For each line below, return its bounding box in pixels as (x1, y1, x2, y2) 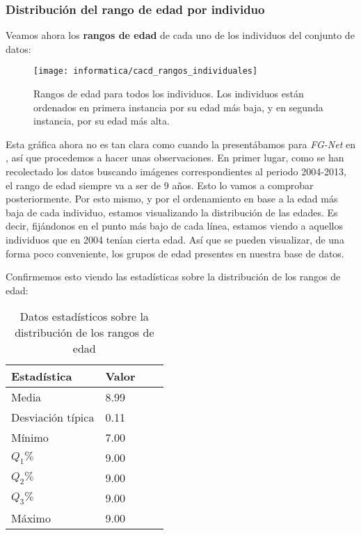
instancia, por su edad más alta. (33, 113, 170, 128)
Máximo (11, 510, 51, 527)
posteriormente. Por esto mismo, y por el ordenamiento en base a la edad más (6, 191, 338, 206)
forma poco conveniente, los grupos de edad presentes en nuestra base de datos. (6, 246, 344, 260)
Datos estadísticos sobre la (19, 308, 149, 325)
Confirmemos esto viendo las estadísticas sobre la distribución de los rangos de (6, 269, 341, 284)
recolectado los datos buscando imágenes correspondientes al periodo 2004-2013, (6, 164, 346, 179)
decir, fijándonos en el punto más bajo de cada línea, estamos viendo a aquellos (6, 218, 343, 233)
